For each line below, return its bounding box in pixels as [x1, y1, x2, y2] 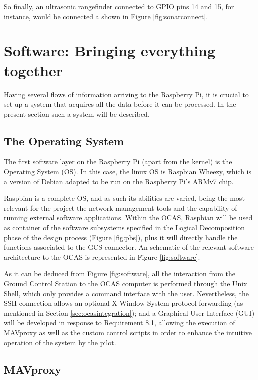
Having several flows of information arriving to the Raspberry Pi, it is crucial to [4, 89, 249, 99]
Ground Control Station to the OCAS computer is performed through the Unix [4, 278, 247, 289]
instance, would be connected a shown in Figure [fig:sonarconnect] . [4, 11, 208, 21]
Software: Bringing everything [4, 40, 216, 61]
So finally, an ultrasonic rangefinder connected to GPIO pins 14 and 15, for [4, 1, 234, 11]
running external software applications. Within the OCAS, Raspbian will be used [4, 212, 253, 223]
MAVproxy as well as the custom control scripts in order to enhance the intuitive [4, 327, 252, 337]
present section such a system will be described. [4, 108, 150, 119]
